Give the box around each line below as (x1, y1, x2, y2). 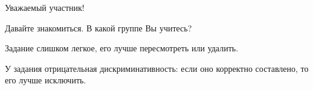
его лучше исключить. (5, 74, 86, 86)
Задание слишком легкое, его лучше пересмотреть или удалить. (5, 42, 239, 54)
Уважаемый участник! (5, 1, 85, 13)
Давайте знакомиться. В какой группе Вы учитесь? (5, 21, 192, 34)
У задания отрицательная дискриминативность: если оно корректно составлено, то (5, 62, 309, 74)
